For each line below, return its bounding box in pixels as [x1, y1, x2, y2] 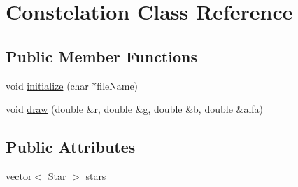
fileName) [97, 78, 139, 92]
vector [6, 168, 32, 183]
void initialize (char [6, 78, 89, 92]
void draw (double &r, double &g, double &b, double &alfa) [6, 102, 264, 116]
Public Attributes [6, 136, 136, 158]
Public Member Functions [6, 45, 197, 67]
